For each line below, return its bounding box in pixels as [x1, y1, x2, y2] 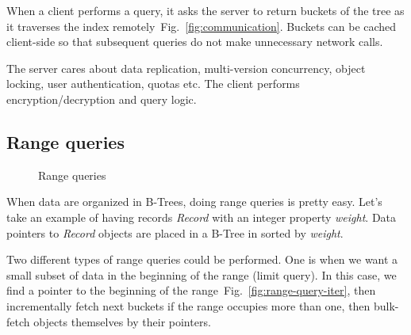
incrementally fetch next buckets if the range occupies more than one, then [6, 297, 371, 314]
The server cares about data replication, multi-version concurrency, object [6, 59, 366, 76]
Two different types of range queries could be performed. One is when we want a [6, 251, 398, 268]
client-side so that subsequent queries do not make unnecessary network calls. [6, 33, 383, 50]
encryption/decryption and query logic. [6, 90, 197, 107]
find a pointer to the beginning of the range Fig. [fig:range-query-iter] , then [6, 282, 376, 299]
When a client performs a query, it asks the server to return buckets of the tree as [6, 2, 405, 18]
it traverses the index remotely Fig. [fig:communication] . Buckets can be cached [6, 17, 397, 34]
